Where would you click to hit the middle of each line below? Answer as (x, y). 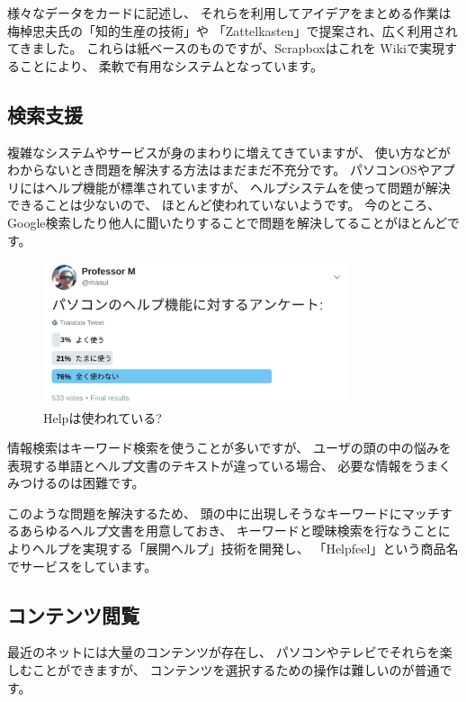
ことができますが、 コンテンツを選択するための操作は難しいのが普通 (236, 670)
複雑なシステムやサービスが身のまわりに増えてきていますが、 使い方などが (229, 152)
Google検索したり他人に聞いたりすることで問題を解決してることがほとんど (227, 222)
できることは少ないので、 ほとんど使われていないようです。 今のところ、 (224, 205)
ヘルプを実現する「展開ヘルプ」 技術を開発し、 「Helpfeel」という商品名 (245, 549)
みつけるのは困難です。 (76, 483)
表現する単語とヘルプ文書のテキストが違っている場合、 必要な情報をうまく (229, 465)
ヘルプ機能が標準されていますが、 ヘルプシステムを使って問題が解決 (247, 187)
